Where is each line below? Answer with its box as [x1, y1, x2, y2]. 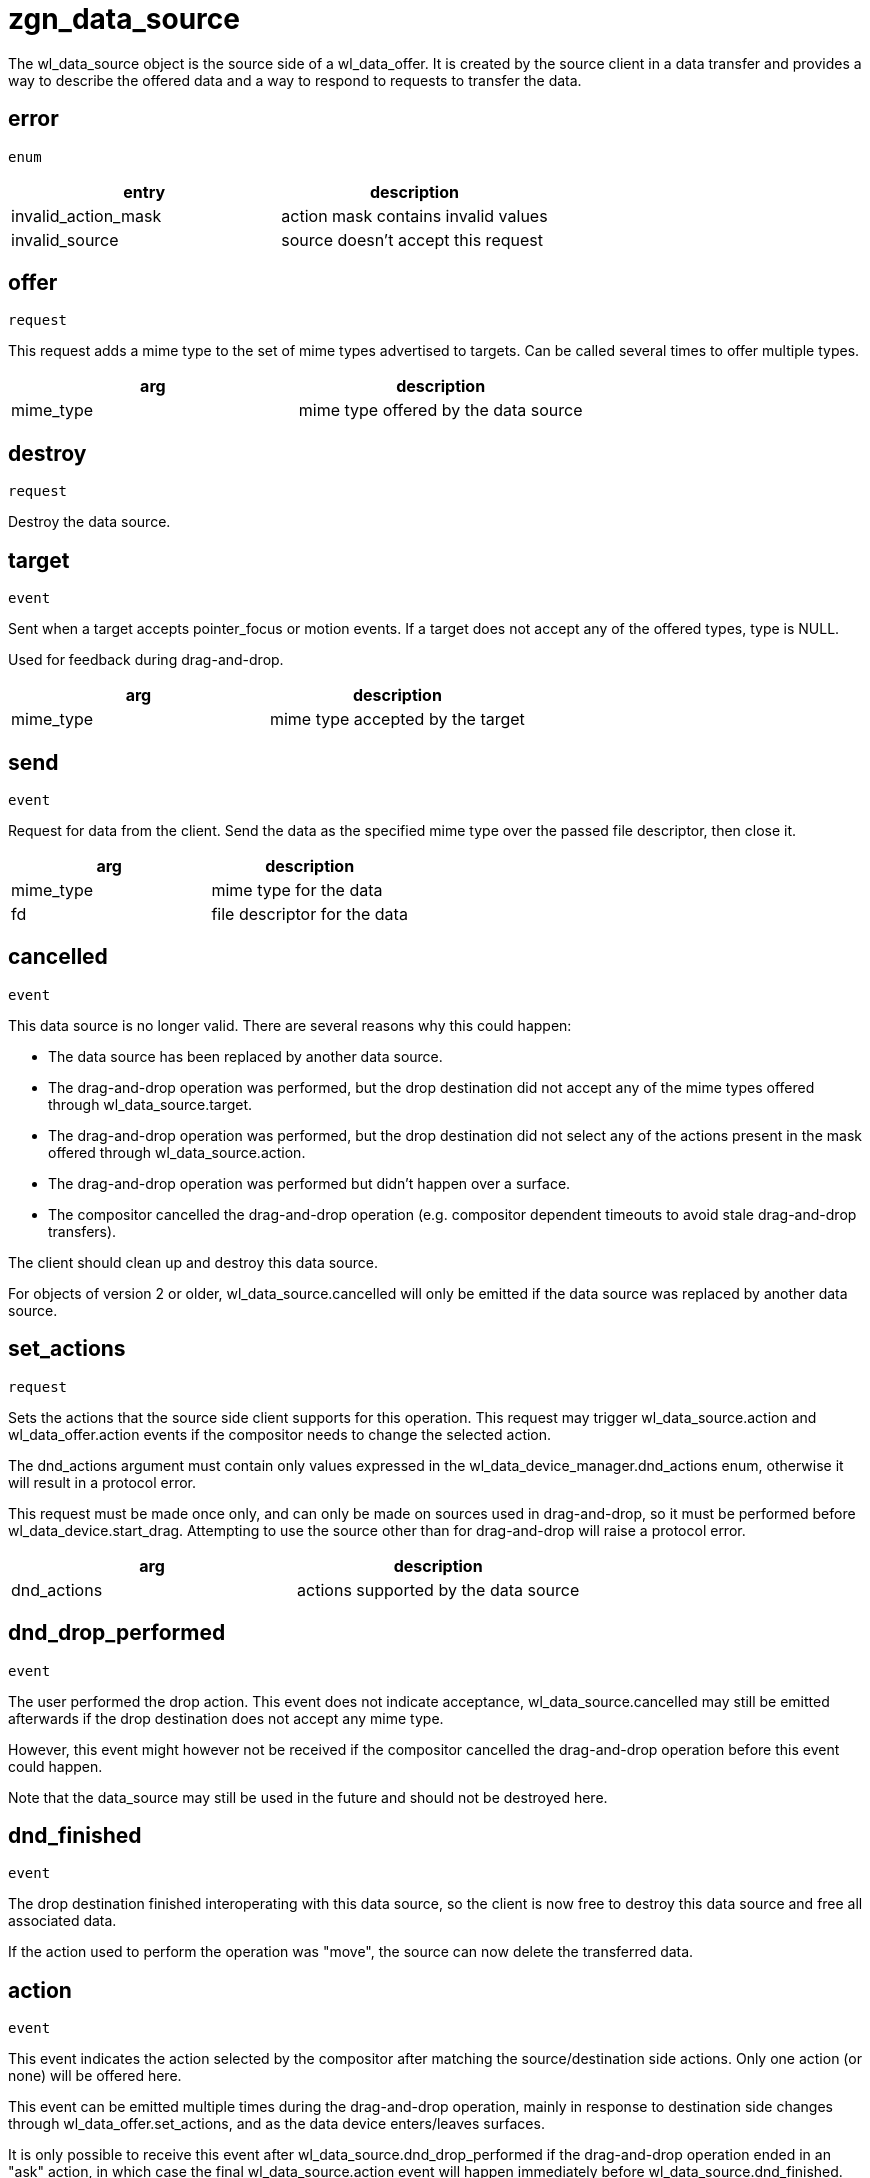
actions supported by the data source [297, 1579, 580, 1600]
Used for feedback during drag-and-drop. [8, 651, 284, 669]
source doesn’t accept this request [281, 229, 543, 250]
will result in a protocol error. [8, 1473, 197, 1491]
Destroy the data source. [8, 513, 171, 531]
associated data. [8, 1912, 117, 1930]
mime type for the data [211, 879, 383, 900]
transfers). [48, 1222, 117, 1240]
